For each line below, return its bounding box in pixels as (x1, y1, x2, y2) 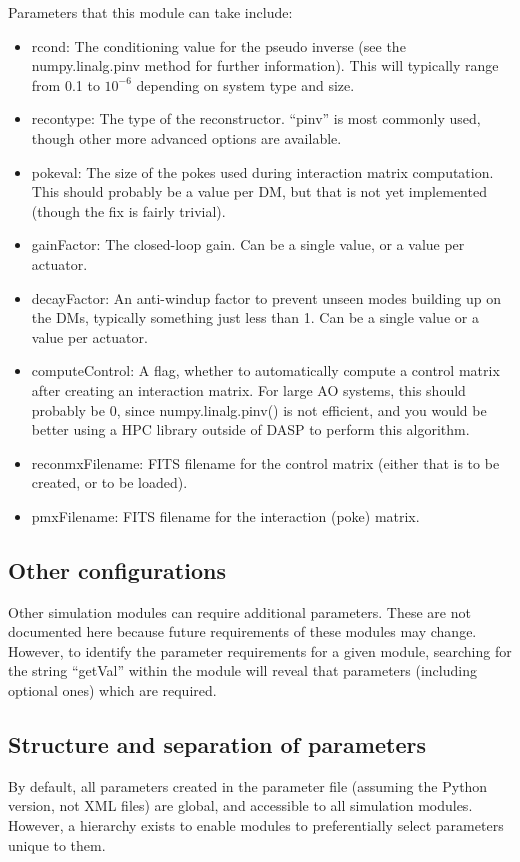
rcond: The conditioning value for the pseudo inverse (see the (31, 35, 406, 56)
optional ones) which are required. (8, 680, 217, 701)
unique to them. (8, 834, 106, 855)
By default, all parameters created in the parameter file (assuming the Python (8, 775, 488, 796)
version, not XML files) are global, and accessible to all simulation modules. (8, 795, 473, 816)
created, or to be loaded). (31, 472, 188, 493)
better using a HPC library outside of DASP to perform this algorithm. (31, 419, 470, 440)
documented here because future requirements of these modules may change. (8, 621, 477, 642)
